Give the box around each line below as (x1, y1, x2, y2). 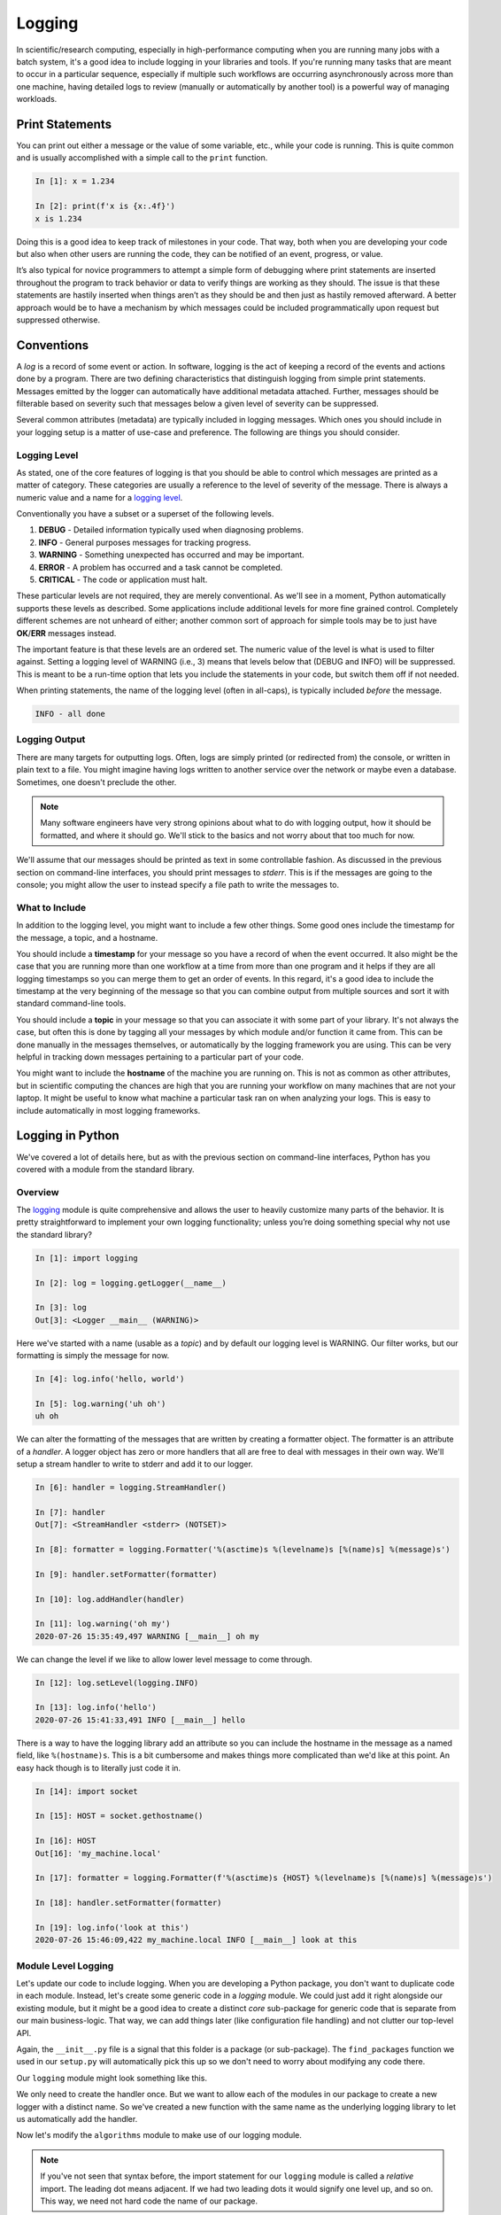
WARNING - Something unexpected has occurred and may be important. (38, 549, 304, 560)
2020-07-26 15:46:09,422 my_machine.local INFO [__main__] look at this (35, 1935, 358, 1945)
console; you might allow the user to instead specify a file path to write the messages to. (16, 879, 340, 890)
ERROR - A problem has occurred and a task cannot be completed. (38, 562, 283, 572)
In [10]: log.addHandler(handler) (35, 1594, 185, 1604)
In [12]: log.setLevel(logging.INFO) (35, 1677, 199, 1688)
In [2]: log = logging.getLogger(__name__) (35, 1278, 227, 1288)
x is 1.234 (35, 214, 82, 223)
